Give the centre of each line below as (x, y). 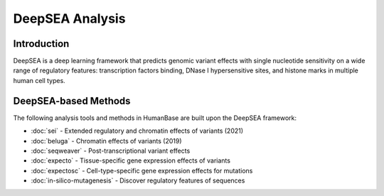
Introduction (41, 44)
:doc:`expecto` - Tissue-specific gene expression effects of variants (131, 160)
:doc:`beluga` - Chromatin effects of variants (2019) (106, 141)
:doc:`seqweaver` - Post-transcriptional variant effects (111, 151)
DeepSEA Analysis (69, 18)
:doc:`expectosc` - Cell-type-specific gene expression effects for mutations (142, 170)
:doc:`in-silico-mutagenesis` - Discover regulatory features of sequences (138, 180)
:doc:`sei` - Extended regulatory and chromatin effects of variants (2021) (137, 131)
